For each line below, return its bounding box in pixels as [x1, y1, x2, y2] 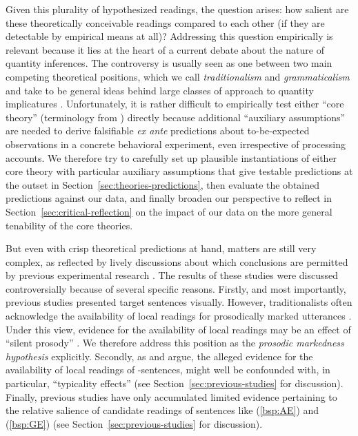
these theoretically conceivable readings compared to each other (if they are [6, 15, 325, 30]
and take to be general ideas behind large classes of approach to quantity [6, 83, 314, 97]
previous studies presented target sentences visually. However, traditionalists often [6, 295, 352, 309]
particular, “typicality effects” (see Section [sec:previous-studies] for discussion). [6, 376, 344, 391]
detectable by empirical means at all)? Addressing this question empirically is [6, 29, 333, 43]
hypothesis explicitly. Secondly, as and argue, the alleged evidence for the [6, 349, 313, 363]
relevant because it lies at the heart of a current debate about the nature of [6, 42, 324, 56]
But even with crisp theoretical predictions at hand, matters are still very [6, 241, 317, 256]
